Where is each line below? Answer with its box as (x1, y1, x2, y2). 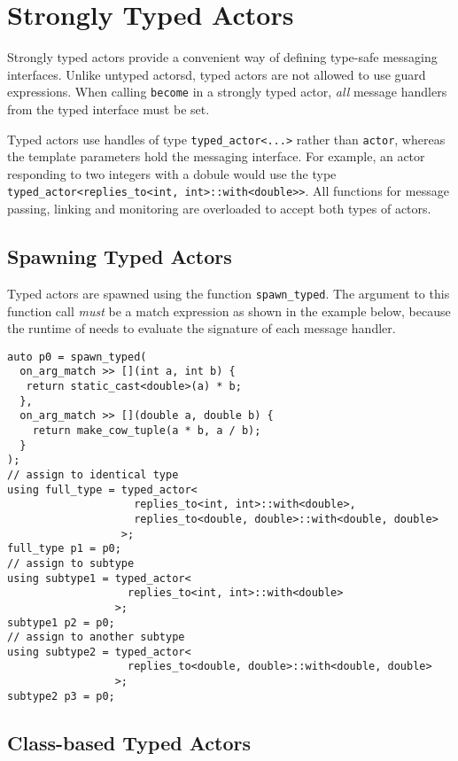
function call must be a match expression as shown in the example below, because (7, 301, 451, 320)
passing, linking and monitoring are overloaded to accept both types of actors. (7, 199, 431, 218)
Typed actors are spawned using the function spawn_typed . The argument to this (7, 283, 450, 302)
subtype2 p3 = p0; (7, 689, 115, 703)
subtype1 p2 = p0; (7, 616, 115, 629)
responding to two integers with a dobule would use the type (7, 164, 337, 182)
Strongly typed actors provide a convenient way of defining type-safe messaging (7, 48, 438, 66)
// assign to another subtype (7, 631, 185, 644)
